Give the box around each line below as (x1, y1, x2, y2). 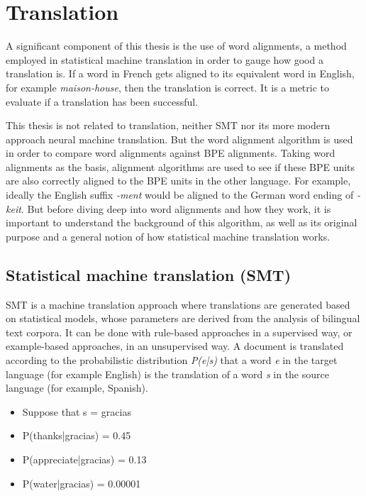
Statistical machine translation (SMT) (6, 263, 292, 285)
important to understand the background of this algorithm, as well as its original (6, 215, 357, 230)
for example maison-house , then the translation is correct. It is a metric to (6, 79, 330, 94)
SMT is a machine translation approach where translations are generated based (6, 297, 350, 312)
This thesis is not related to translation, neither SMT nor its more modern (6, 118, 331, 133)
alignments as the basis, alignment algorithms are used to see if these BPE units (6, 159, 355, 174)
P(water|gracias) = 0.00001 (22, 475, 141, 490)
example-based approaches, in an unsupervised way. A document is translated (6, 338, 344, 353)
